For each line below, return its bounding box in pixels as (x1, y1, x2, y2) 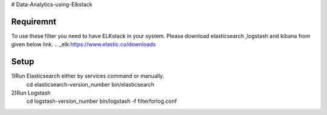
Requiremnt (11, 16, 57, 26)
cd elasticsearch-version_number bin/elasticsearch (26, 81, 154, 88)
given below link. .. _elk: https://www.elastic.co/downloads (11, 41, 156, 48)
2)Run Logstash (11, 89, 51, 96)
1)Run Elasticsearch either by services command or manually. (11, 72, 165, 79)
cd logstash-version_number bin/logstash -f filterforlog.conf (26, 98, 177, 105)
